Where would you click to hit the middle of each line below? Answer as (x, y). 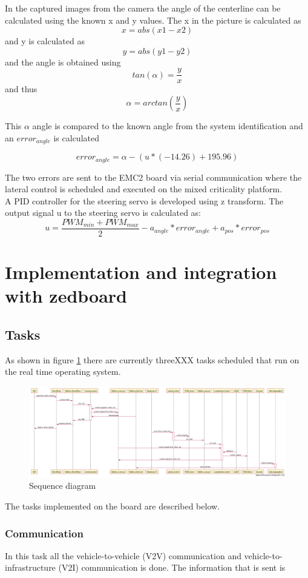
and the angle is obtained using (63, 62)
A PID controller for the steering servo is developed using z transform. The (144, 200)
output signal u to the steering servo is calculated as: (103, 213)
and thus (21, 89)
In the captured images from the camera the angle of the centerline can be (143, 8)
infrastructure (30, 567)
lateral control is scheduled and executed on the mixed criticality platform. (144, 189)
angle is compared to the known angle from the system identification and (168, 126)
